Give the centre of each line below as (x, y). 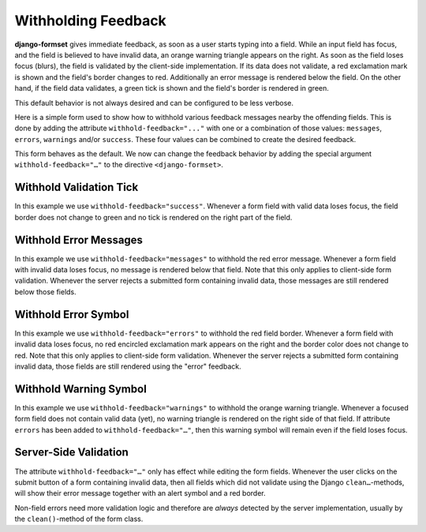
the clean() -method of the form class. (79, 519)
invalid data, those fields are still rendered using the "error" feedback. (128, 366)
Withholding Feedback (91, 21)
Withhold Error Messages (79, 240)
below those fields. (45, 291)
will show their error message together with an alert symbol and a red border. (140, 493)
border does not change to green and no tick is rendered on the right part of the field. (153, 217)
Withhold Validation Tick (77, 187)
